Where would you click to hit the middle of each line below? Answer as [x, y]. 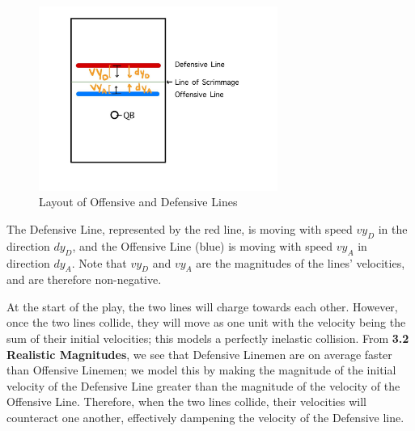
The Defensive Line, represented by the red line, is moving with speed [180, 228]
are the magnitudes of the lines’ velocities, [301, 262]
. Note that [99, 262]
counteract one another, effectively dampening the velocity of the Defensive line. [205, 418]
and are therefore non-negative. [84, 279]
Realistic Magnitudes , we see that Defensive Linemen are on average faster [199, 354]
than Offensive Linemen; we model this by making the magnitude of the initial [201, 370]
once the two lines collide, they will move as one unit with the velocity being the [206, 322]
